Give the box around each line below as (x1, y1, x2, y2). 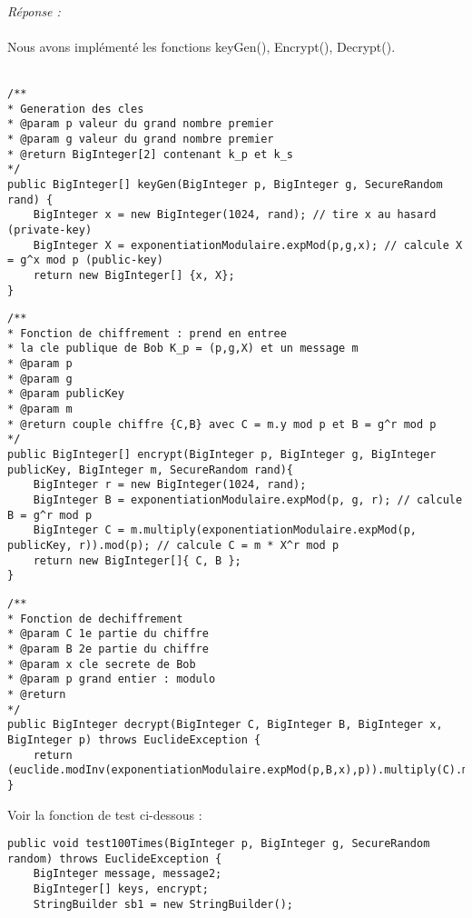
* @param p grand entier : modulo (7, 673, 216, 686)
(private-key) (7, 223, 93, 236)
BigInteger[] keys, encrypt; (33, 883, 209, 896)
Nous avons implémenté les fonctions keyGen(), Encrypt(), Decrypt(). (7, 36, 396, 55)
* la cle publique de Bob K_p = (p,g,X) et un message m (7, 342, 359, 355)
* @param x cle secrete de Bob (7, 657, 196, 671)
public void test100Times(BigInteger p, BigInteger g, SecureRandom (7, 837, 430, 851)
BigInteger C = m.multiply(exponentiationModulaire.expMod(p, (33, 524, 418, 537)
